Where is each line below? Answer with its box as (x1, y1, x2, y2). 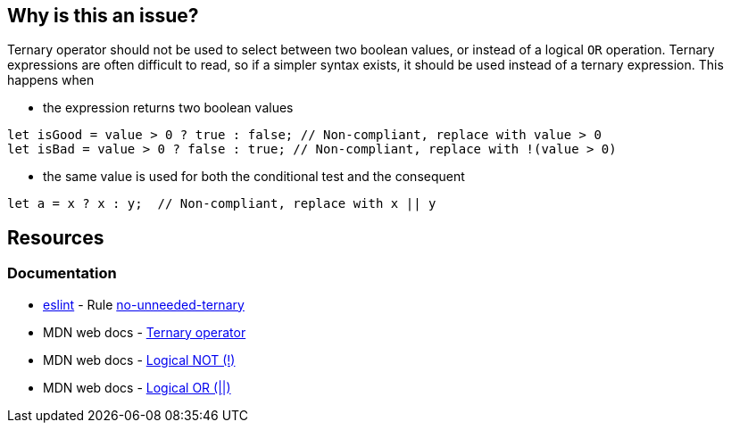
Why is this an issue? (7, 4, 199, 27)
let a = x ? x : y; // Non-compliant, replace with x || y (7, 196, 436, 211)
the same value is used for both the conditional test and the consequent (43, 169, 465, 185)
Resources (7, 226, 104, 249)
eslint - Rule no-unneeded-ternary (43, 296, 245, 312)
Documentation (7, 264, 117, 283)
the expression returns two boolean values (43, 100, 294, 116)
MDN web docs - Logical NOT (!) (43, 351, 236, 368)
